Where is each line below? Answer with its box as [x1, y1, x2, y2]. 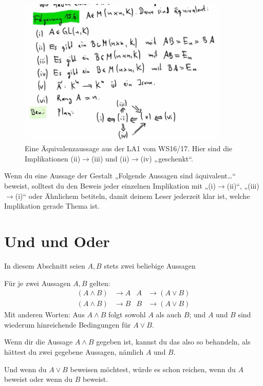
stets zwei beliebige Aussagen [104, 260, 196, 271]
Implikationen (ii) [25, 153, 81, 164]
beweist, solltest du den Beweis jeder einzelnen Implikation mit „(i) [4, 180, 216, 191]
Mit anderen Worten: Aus [4, 309, 85, 320]
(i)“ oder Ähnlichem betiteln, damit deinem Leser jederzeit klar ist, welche [15, 190, 250, 201]
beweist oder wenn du [4, 374, 73, 384]
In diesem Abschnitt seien [4, 260, 85, 271]
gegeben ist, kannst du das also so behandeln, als [96, 336, 251, 347]
